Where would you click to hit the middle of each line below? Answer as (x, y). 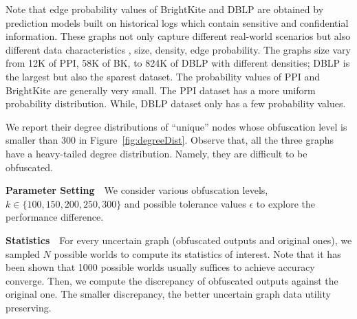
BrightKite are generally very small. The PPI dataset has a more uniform (161, 90)
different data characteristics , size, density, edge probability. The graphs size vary (178, 49)
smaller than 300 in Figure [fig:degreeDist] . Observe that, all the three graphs (170, 140)
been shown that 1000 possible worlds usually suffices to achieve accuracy (160, 267)
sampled (23, 253)
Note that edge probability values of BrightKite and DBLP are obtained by (165, 9)
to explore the (286, 203)
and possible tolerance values (185, 203)
